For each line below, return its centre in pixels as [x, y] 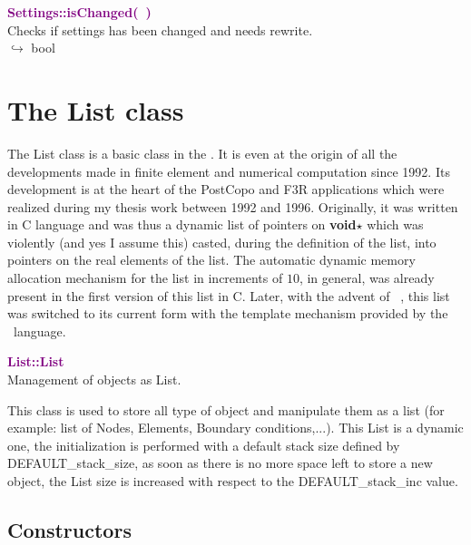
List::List [36, 361]
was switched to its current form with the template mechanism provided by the [228, 313]
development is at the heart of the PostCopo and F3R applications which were [226, 189]
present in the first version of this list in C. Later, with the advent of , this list [229, 295]
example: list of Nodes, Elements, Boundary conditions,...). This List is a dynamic [235, 428]
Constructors [69, 529]
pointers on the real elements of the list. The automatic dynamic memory [211, 260]
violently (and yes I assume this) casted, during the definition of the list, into [222, 242]
